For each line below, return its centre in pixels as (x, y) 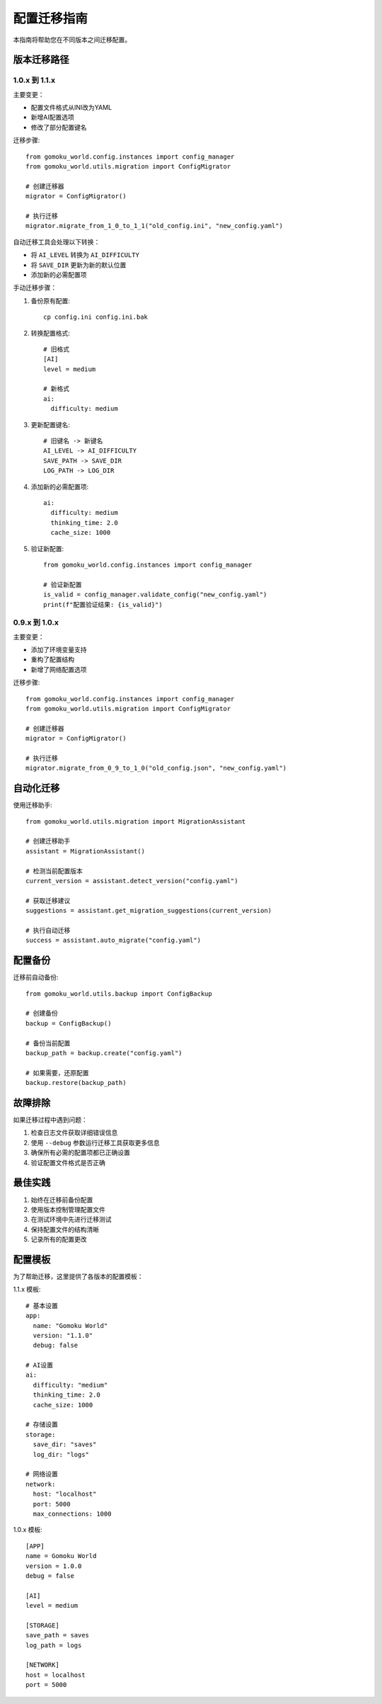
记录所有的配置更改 (59, 1239)
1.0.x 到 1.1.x (34, 80)
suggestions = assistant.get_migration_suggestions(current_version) (149, 911)
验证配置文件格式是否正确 (68, 1162)
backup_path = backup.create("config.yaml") (104, 1053)
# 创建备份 (42, 1013)
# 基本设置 (42, 1306)
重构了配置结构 (52, 659)
